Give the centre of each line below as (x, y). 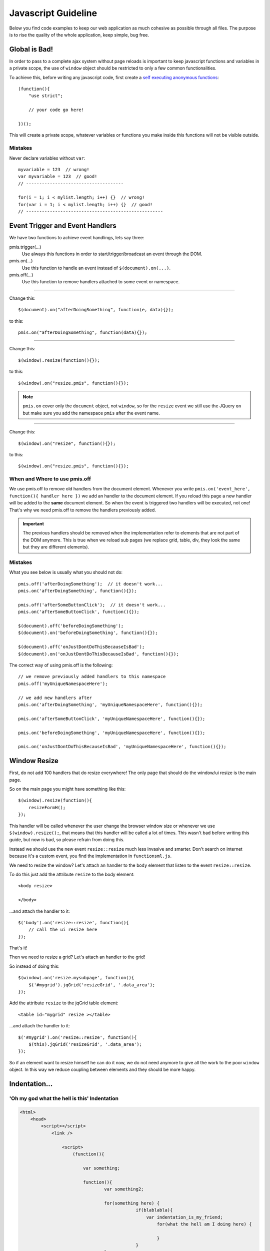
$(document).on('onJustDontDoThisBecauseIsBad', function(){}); (99, 654)
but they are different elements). (56, 547)
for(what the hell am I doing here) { (204, 1224)
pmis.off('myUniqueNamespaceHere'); (63, 684)
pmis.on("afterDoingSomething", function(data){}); (83, 333)
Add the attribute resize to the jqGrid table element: (64, 1003)
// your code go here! (56, 110)
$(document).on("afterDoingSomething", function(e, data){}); (96, 310)
